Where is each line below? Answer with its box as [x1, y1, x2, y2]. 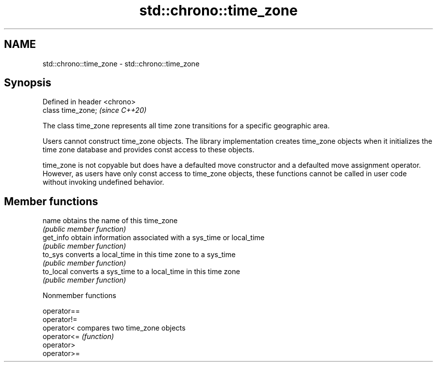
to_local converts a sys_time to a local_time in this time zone [42, 267, 240, 276]
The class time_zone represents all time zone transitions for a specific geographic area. [42, 121, 330, 130]
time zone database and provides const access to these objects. [42, 145, 254, 154]
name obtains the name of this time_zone [42, 216, 178, 225]
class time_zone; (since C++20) [42, 106, 147, 115]
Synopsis [4, 76, 51, 89]
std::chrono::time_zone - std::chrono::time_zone [42, 59, 200, 68]
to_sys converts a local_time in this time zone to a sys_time [42, 250, 236, 259]
